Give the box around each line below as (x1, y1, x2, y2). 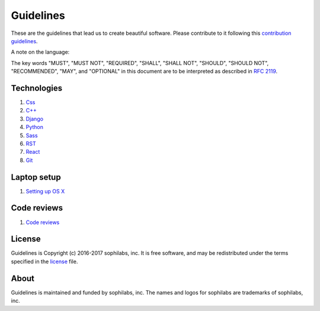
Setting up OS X (25, 187, 65, 195)
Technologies (11, 83, 63, 93)
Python (25, 124, 44, 131)
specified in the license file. (11, 258, 78, 265)
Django (25, 115, 44, 122)
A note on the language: (11, 48, 70, 56)
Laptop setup (11, 172, 62, 182)
